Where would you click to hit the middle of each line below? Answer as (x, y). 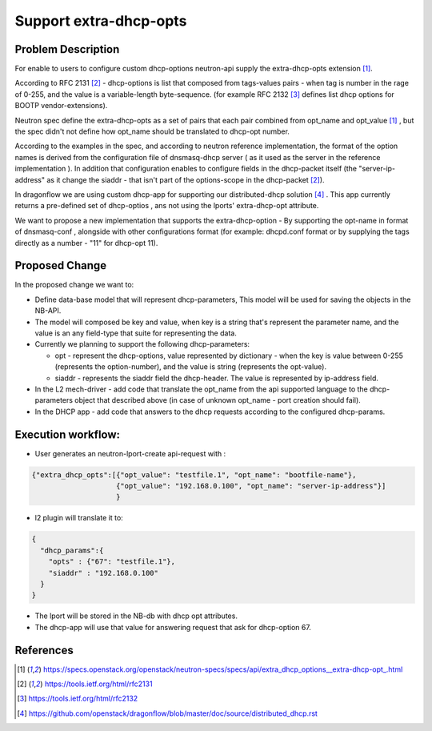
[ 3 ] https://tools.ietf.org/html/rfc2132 (78, 699)
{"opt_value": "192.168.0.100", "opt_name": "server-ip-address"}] (251, 486)
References (44, 650)
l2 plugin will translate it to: (79, 518)
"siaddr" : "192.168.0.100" (104, 573)
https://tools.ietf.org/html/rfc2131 (98, 684)
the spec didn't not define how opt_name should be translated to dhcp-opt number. (152, 131)
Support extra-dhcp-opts (101, 21)
